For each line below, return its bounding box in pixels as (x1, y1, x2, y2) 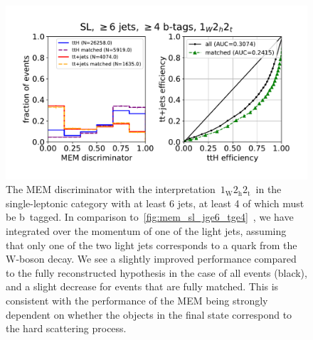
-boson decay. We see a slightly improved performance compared (16, 251, 297, 266)
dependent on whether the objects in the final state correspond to (6, 307, 292, 322)
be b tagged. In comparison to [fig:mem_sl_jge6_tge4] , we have (6, 209, 294, 224)
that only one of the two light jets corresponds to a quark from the (6, 237, 297, 252)
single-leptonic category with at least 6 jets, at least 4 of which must (6, 195, 304, 210)
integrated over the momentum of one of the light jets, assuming (6, 224, 287, 238)
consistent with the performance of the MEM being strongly (6, 293, 268, 308)
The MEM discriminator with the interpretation (6, 182, 216, 197)
